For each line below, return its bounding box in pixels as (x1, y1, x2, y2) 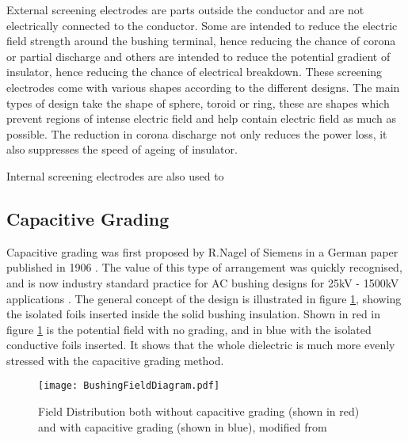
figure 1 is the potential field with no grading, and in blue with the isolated (6, 321, 372, 337)
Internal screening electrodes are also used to (6, 167, 224, 184)
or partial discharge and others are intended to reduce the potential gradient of (6, 48, 391, 64)
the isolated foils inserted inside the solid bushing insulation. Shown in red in (6, 306, 381, 322)
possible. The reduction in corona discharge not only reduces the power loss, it (6, 125, 387, 142)
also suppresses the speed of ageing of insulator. (6, 141, 238, 158)
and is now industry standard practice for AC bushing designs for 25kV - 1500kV (6, 274, 399, 291)
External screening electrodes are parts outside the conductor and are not (6, 2, 364, 17)
